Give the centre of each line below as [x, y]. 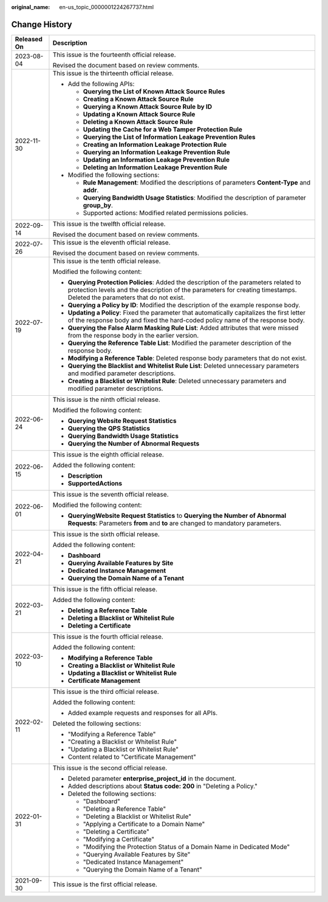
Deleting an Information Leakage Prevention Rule [155, 167]
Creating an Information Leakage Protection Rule [155, 144]
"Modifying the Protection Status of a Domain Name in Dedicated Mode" [186, 847]
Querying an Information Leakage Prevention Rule [156, 152]
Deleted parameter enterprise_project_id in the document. [152, 778]
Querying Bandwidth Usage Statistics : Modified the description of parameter [194, 197]
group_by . [98, 205]
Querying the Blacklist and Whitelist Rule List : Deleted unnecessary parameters [183, 365]
